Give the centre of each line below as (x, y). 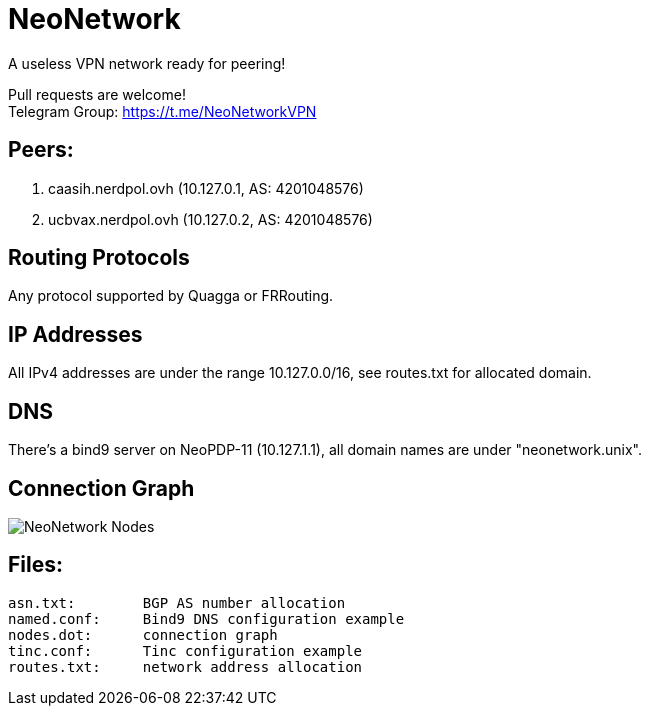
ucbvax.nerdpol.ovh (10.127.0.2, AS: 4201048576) (210, 219)
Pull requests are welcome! (97, 94)
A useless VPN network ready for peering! (147, 63)
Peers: (41, 150)
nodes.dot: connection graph (143, 634)
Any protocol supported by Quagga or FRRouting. (171, 296)
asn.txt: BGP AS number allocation (177, 602)
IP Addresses (75, 334)
